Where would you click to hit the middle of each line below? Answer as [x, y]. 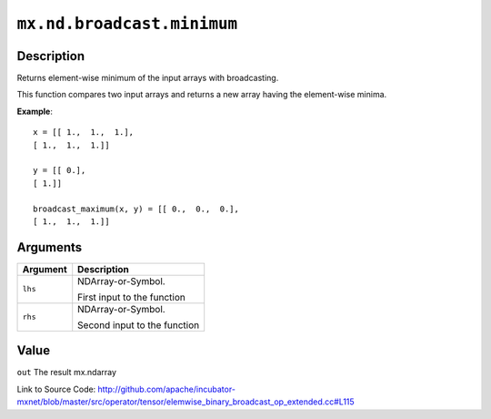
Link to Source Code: [56, 389]
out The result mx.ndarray [67, 373]
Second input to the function [139, 325]
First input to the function [131, 297]
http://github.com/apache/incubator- [167, 389]
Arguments [50, 247]
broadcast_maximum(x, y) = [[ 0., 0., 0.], [136, 209]
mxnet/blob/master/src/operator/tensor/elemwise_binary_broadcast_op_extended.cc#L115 [185, 402]
